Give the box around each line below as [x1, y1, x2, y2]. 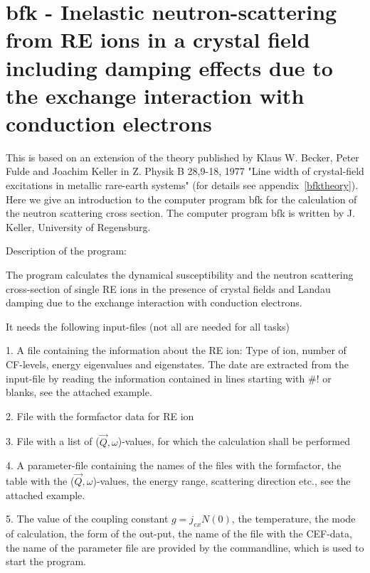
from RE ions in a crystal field [6, 25, 310, 54]
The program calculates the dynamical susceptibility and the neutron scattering [6, 267, 354, 282]
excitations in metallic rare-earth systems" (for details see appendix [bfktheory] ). [6, 178, 359, 193]
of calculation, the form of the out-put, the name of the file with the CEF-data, [6, 525, 352, 540]
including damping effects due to [6, 53, 333, 82]
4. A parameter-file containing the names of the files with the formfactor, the [6, 458, 342, 473]
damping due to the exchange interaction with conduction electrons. [6, 295, 302, 310]
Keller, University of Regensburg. [6, 219, 151, 234]
